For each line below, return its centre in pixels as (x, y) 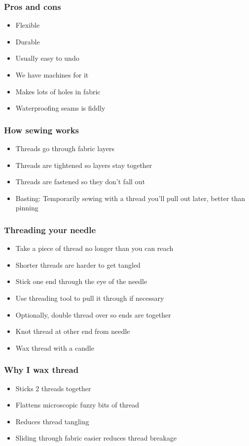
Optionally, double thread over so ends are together (93, 314)
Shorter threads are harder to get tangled (78, 264)
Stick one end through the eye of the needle (81, 281)
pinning (27, 208)
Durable (28, 41)
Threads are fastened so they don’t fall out (80, 182)
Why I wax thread (41, 370)
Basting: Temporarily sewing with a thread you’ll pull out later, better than (130, 198)
